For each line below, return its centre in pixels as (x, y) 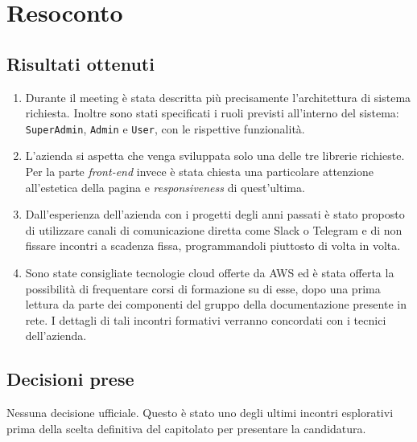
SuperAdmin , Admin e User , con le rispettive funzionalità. (165, 128)
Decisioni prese (70, 379)
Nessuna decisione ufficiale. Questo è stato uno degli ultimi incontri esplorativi (200, 413)
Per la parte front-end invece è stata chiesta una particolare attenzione (199, 172)
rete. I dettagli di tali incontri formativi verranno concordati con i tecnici (206, 319)
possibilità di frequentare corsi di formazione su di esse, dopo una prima (203, 288)
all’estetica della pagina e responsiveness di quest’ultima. (165, 187)
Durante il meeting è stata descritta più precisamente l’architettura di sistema (218, 97)
